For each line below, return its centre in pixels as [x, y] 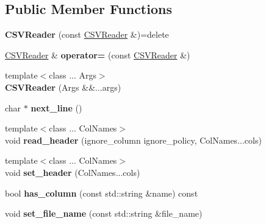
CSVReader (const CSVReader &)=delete [87, 34]
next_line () [56, 107]
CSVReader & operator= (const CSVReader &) [98, 54]
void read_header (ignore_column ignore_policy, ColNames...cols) [133, 140]
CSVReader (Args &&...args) [63, 87]
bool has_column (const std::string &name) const [102, 193]
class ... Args [73, 75]
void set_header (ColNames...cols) [73, 172]
